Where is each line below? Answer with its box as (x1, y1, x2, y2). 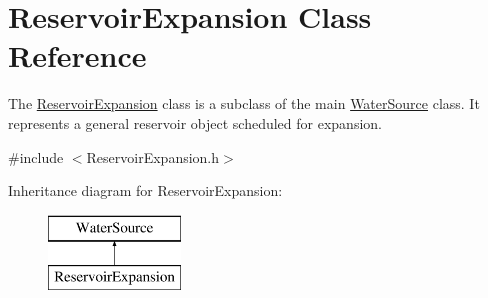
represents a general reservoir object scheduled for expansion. (8, 112, 382, 133)
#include (8, 146, 64, 167)
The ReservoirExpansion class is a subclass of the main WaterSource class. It (8, 93, 480, 114)
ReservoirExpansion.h (86, 146, 220, 167)
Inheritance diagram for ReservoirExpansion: (8, 180, 283, 201)
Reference (8, 35, 147, 76)
